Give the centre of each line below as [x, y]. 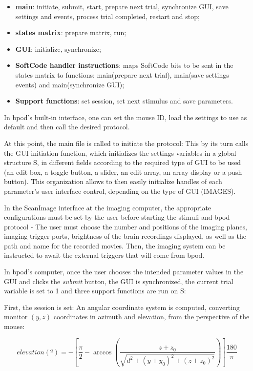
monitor [16, 317]
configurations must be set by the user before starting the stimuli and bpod [117, 217]
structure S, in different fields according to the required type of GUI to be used [123, 162]
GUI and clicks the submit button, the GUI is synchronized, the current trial [119, 281]
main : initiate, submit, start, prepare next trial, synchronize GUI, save [122, 6]
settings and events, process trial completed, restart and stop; [107, 16]
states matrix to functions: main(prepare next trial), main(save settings [122, 74]
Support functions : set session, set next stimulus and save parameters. [124, 101]
